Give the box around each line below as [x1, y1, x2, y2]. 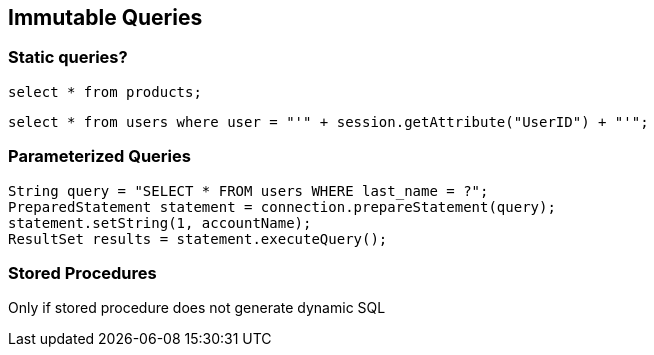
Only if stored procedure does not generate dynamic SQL [8, 299, 386, 317]
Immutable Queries [8, 5, 203, 30]
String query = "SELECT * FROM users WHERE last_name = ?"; [8, 182, 489, 199]
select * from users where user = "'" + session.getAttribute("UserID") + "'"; [8, 113, 649, 130]
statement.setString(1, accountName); [8, 214, 312, 231]
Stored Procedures [8, 262, 157, 283]
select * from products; [8, 83, 202, 100]
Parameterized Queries [8, 146, 191, 167]
